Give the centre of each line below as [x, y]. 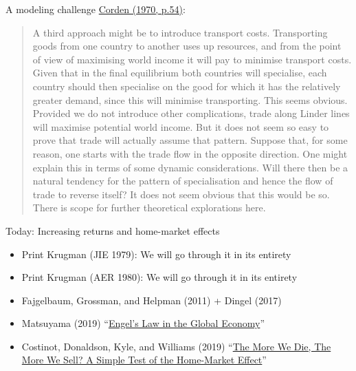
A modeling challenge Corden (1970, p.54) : [96, 9]
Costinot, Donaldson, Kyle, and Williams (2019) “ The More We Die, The [176, 346]
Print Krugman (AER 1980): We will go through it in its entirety [159, 277]
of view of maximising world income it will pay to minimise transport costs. [192, 59]
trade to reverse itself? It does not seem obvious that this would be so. [181, 194]
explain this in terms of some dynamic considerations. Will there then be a [190, 167]
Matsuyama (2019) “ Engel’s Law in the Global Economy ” [143, 323]
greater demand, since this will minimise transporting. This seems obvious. [190, 99]
